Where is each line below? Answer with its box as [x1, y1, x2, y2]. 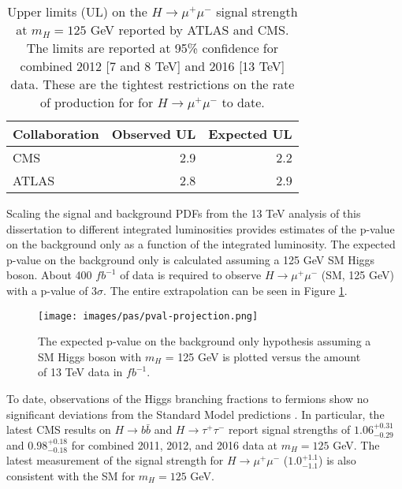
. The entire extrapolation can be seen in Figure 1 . [103, 282, 348, 298]
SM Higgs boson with [38, 348, 142, 364]
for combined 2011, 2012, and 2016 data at [71, 436, 278, 453]
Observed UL [111, 125, 196, 143]
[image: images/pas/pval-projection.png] [38, 310, 259, 322]
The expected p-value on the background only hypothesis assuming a [38, 333, 371, 349]
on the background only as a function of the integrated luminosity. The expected [6, 236, 396, 252]
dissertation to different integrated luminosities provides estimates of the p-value [6, 220, 395, 237]
